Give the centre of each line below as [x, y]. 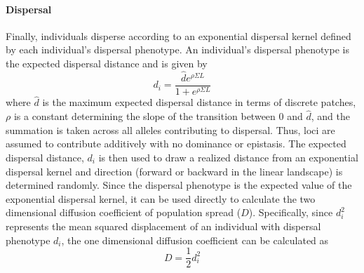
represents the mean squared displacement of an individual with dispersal [163, 226]
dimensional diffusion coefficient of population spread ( [123, 212]
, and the [330, 116]
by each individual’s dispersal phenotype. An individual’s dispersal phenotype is [177, 49]
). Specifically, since [291, 212]
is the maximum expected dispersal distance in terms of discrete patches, [199, 102]
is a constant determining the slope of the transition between [144, 116]
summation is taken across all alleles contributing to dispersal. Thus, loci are [170, 129]
